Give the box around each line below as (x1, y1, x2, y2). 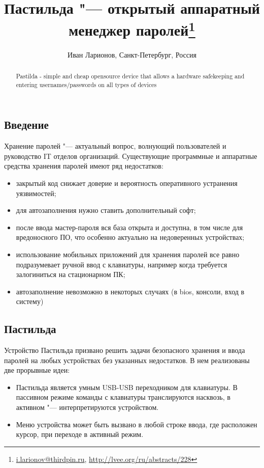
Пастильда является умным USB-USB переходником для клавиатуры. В (16, 381, 238, 392)
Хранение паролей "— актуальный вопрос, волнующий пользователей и (4, 141, 226, 151)
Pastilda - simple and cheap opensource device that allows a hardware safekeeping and (16, 72, 245, 80)
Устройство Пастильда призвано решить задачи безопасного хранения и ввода (4, 345, 245, 355)
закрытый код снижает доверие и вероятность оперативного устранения (16, 177, 238, 188)
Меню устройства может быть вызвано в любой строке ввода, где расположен (16, 419, 257, 429)
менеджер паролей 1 (69, 17, 195, 40)
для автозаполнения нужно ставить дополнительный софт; (16, 205, 196, 215)
